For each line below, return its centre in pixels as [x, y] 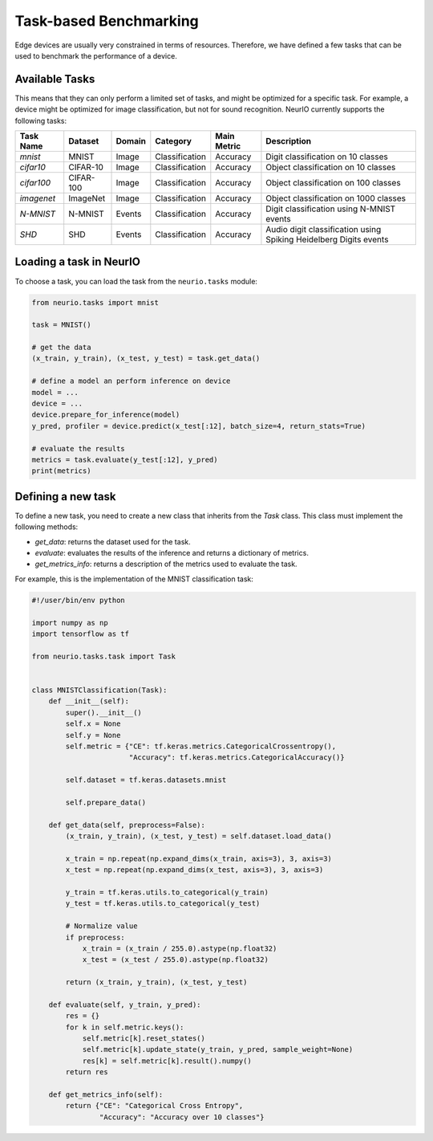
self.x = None [93, 724]
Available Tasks [55, 79]
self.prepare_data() [106, 802]
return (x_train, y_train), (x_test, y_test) [156, 982]
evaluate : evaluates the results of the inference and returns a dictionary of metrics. [172, 553]
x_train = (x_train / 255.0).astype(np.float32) [180, 948]
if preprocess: [95, 937]
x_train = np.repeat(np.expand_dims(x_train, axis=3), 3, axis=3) [199, 858]
